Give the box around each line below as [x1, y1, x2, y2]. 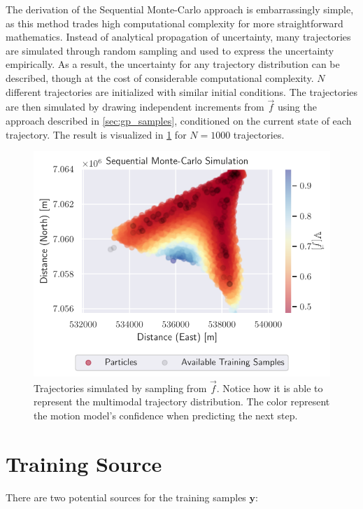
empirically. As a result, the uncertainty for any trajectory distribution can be [6, 57, 340, 71]
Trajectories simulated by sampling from [34, 380, 207, 395]
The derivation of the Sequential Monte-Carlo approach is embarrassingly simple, [6, 2, 354, 16]
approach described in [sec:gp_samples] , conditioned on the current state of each [6, 113, 352, 127]
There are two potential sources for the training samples [6, 489, 246, 504]
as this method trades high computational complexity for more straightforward [6, 15, 343, 30]
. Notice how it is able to [216, 380, 323, 395]
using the [277, 99, 317, 114]
